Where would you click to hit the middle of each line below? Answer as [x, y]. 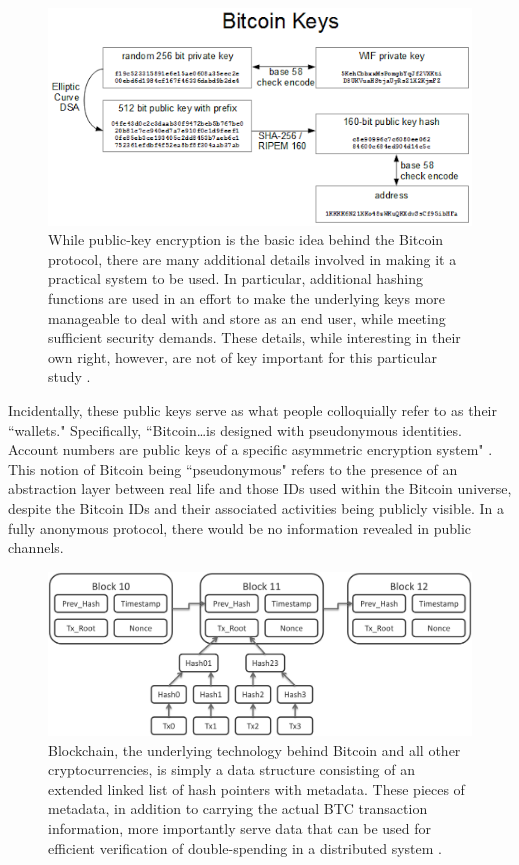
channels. [36, 547]
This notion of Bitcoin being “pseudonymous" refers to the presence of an [233, 468]
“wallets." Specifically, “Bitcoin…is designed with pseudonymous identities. [235, 429]
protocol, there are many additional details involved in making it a [252, 258]
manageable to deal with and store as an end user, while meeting [247, 317]
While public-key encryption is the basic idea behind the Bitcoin [246, 239]
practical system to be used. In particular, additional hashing [235, 278]
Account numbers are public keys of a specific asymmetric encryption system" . [250, 449]
